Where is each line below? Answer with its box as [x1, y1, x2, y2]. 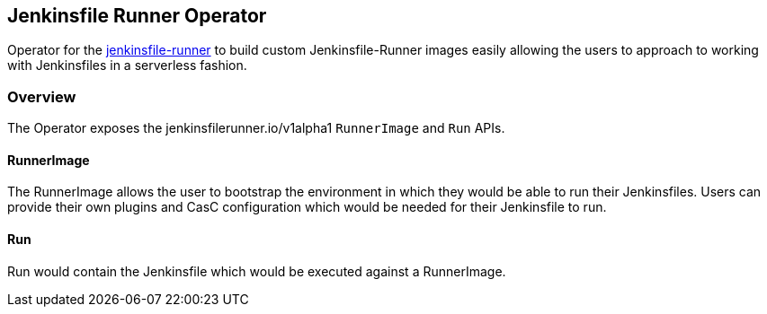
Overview [7, 87, 76, 106]
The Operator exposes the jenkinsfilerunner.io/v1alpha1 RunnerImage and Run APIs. [7, 120, 505, 136]
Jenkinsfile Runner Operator [7, 4, 267, 27]
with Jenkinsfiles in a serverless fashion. [7, 57, 247, 74]
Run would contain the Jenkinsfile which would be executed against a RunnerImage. [7, 263, 506, 279]
